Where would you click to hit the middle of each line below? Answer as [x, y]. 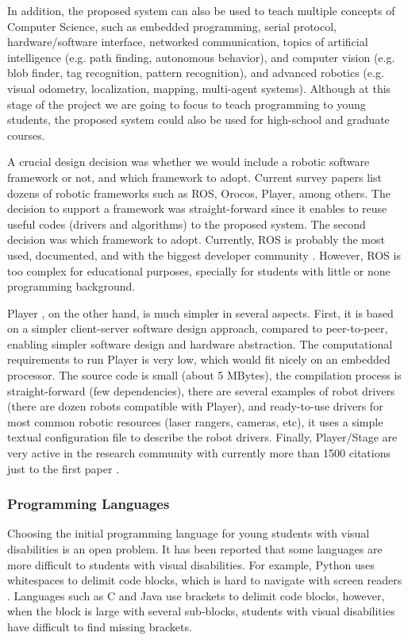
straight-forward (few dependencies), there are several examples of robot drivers [201, 390]
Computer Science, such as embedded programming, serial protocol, [172, 26]
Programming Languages [89, 504]
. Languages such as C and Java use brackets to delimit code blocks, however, [196, 595]
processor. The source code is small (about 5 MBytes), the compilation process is [204, 375]
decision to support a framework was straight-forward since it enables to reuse [197, 208]
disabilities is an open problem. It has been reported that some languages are [195, 549]
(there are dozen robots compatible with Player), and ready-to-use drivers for [195, 406]
